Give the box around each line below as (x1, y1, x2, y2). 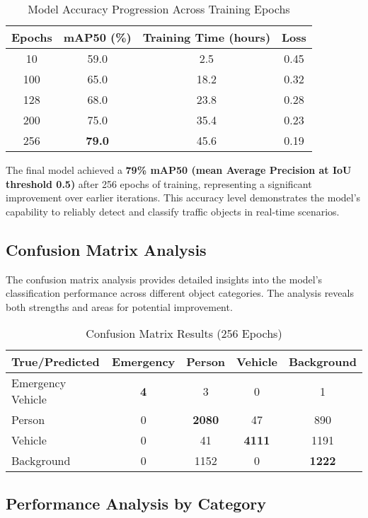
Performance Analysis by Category (6, 492, 267, 514)
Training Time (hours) (142, 29, 271, 45)
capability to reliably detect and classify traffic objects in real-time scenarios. (6, 204, 340, 218)
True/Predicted (11, 353, 100, 370)
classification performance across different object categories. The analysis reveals (6, 286, 354, 300)
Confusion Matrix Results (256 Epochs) (86, 325, 282, 342)
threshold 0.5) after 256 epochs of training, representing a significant (6, 176, 312, 191)
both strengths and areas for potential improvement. (6, 299, 233, 314)
